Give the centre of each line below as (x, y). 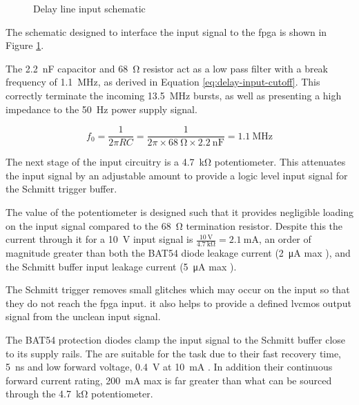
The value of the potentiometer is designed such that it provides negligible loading (179, 212)
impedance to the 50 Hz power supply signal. (101, 109)
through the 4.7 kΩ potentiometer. (79, 394)
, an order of (285, 239)
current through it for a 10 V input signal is (99, 239)
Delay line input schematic (89, 8)
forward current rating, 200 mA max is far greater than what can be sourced (169, 380)
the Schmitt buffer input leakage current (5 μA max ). (121, 266)
